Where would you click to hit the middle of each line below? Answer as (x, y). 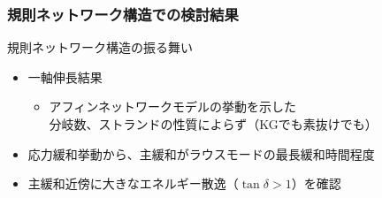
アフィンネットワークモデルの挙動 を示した (173, 107)
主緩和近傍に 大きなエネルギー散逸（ (133, 183)
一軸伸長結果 (65, 76)
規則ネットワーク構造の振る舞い (100, 47)
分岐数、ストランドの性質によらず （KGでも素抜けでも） (213, 124)
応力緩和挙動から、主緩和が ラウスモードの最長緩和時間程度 (201, 153)
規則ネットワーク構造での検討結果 (123, 14)
